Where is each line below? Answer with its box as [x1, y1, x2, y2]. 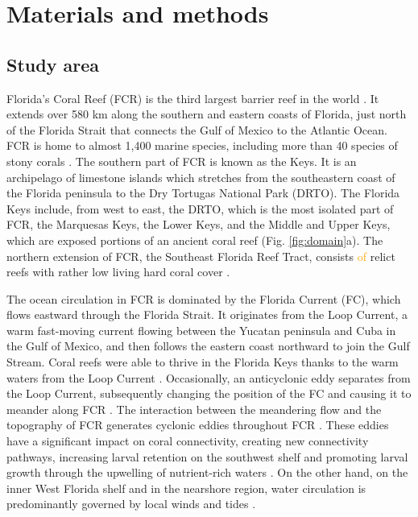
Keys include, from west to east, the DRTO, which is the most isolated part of [6, 200, 394, 217]
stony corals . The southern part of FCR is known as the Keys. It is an [6, 152, 357, 169]
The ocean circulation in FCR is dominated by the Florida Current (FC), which [6, 290, 401, 307]
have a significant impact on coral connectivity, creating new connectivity [6, 432, 369, 449]
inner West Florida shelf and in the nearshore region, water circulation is [6, 479, 366, 496]
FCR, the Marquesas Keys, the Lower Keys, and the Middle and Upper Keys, [6, 216, 391, 233]
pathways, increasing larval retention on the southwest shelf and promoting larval [6, 448, 408, 465]
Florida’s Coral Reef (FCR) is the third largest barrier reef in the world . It [6, 89, 379, 106]
